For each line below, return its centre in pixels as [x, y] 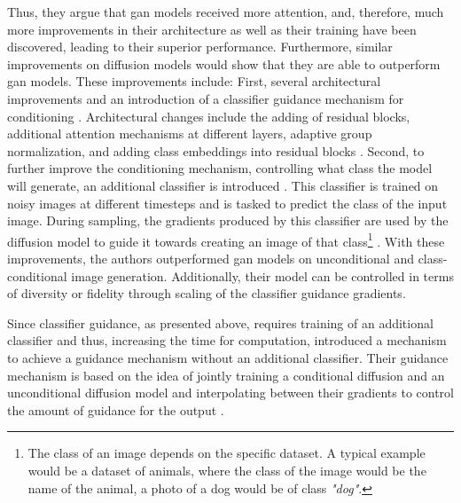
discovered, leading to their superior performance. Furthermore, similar [200, 47]
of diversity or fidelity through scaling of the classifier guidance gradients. [207, 293]
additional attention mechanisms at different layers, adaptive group [190, 134]
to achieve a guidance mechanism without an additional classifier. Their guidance [228, 357]
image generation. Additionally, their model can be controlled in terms [262, 275]
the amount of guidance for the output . [116, 409]
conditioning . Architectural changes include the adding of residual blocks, [209, 116]
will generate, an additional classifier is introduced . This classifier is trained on [223, 185]
